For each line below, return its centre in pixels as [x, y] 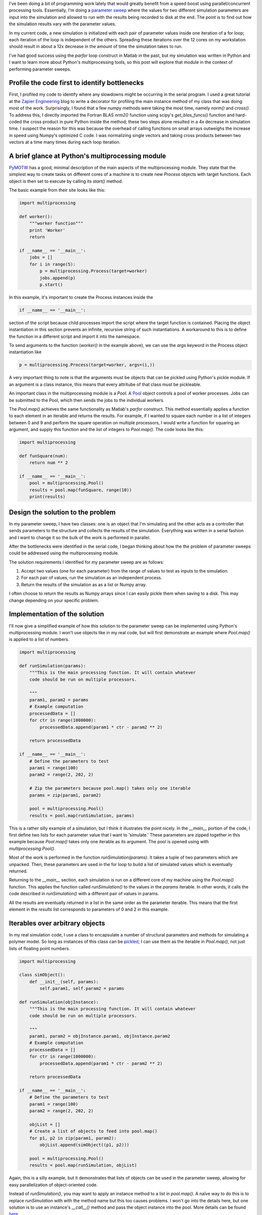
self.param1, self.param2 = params [82, 989]
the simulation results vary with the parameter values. [63, 24]
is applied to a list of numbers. [39, 640]
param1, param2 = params [59, 700]
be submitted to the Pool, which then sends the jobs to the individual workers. [87, 400]
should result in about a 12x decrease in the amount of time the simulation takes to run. [96, 47]
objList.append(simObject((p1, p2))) [84, 1145]
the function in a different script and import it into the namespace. [75, 336]
